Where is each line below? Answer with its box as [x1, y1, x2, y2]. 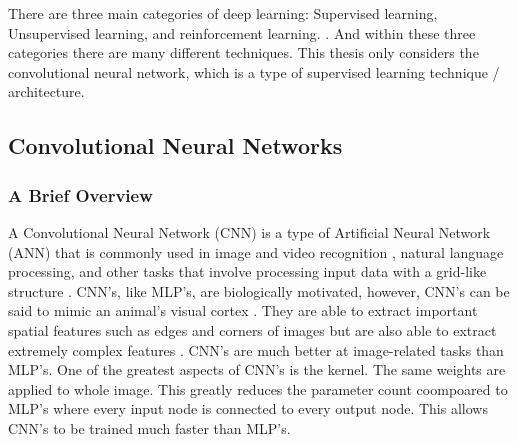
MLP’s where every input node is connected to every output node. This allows [8, 398, 488, 419]
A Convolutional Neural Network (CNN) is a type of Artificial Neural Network [8, 221, 491, 242]
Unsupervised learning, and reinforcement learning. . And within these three [8, 22, 476, 43]
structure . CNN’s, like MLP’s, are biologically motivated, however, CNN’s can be [8, 280, 510, 301]
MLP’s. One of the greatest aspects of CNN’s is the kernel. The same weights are [8, 359, 506, 380]
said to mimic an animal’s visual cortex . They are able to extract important [8, 300, 478, 321]
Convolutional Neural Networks [8, 130, 343, 161]
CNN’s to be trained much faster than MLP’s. [8, 417, 291, 438]
